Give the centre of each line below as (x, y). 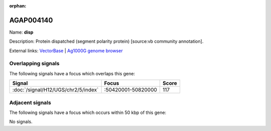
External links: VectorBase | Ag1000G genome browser (66, 51)
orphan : (18, 6)
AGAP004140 (31, 20)
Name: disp (21, 32)
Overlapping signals (34, 64)
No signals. (21, 122)
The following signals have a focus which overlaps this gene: (72, 73)
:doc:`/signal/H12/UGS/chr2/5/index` (55, 90)
